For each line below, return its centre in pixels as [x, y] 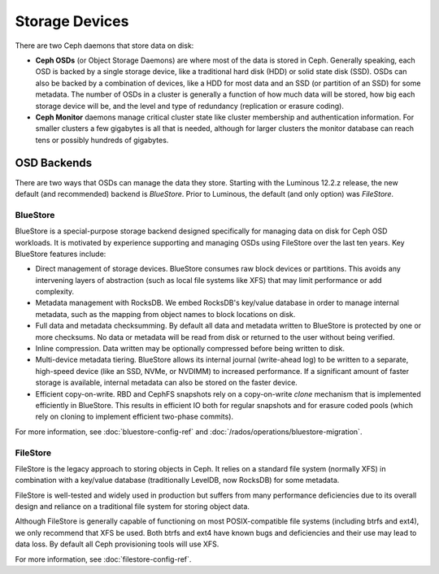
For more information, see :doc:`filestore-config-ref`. [103, 559]
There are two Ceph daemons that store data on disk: [104, 46]
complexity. [55, 292]
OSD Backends [54, 163]
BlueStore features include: [61, 254]
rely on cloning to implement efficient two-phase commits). [135, 417]
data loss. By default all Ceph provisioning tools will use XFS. [117, 544]
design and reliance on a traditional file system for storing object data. [132, 507]
